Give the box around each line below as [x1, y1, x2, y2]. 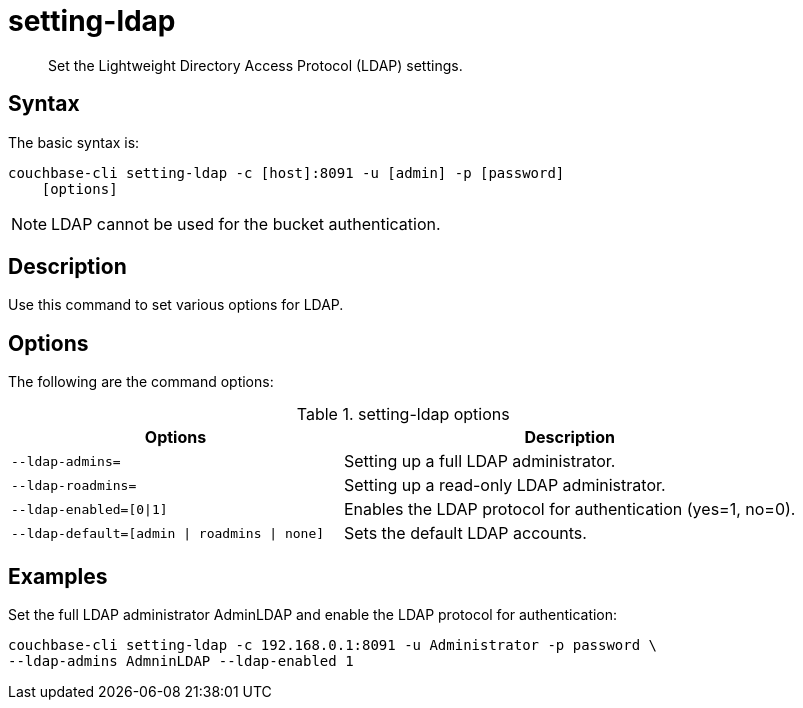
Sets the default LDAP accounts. [343, 523, 587, 544]
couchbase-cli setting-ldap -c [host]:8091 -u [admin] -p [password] [8, 164, 565, 181]
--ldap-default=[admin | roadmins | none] [11, 525, 325, 541]
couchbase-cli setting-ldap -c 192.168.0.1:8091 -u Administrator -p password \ [8, 637, 658, 654]
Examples [8, 563, 108, 589]
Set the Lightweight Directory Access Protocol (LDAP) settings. [48, 56, 463, 74]
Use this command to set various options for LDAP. [8, 296, 344, 314]
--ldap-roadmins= [11, 477, 137, 493]
